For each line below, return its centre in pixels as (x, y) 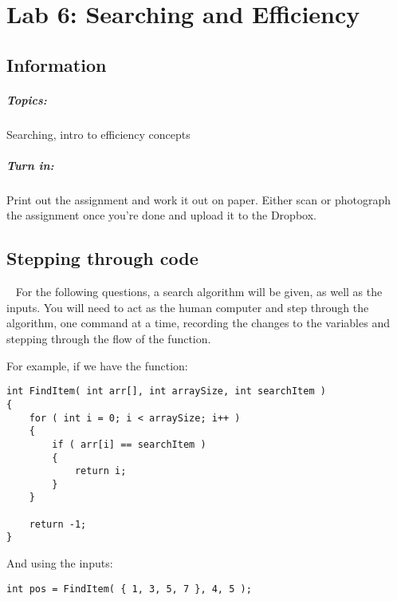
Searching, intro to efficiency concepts (98, 134)
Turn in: (30, 165)
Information (57, 64)
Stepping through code (102, 258)
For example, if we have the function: (97, 365)
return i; (100, 471)
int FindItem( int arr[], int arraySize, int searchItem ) (166, 391)
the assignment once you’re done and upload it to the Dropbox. (161, 215)
